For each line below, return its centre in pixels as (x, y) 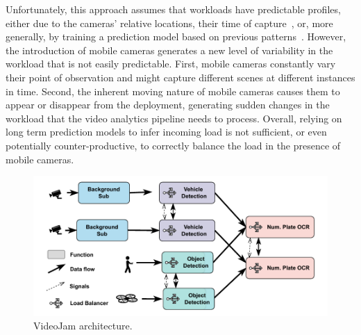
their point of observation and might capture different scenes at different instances (180, 77)
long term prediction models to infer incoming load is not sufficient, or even (166, 132)
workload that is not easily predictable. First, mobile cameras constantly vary (171, 64)
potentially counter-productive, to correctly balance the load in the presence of (173, 145)
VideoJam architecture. (83, 326)
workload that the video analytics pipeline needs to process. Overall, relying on (174, 118)
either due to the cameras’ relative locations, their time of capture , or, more (169, 23)
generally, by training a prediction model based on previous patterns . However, (176, 36)
